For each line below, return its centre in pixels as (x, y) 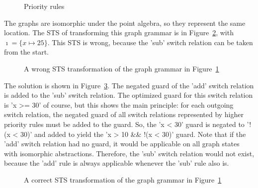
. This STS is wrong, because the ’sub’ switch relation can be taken (150, 42)
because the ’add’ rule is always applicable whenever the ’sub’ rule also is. (117, 163)
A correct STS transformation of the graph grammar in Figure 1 (123, 179)
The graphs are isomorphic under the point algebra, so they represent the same (125, 23)
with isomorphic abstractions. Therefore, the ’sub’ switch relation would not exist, (129, 153)
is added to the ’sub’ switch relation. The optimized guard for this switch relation (129, 95)
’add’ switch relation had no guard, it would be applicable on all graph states (122, 144)
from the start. (26, 52)
